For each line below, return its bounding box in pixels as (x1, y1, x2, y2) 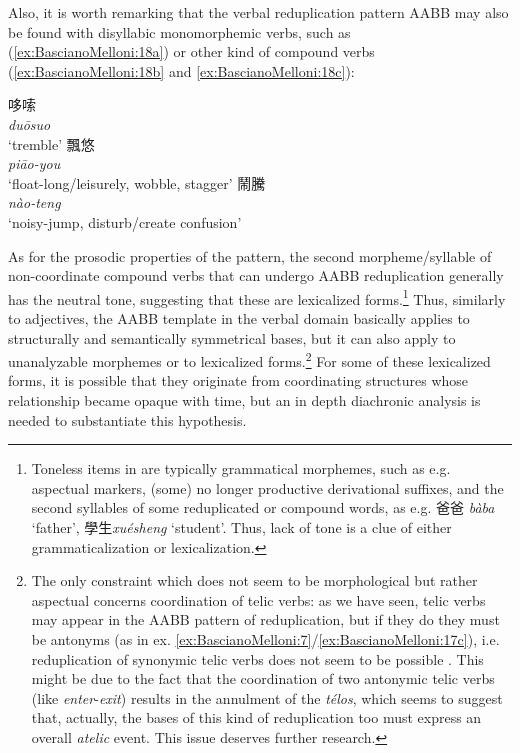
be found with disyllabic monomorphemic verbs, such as (8, 21, 351, 42)
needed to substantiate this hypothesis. (8, 409, 247, 430)
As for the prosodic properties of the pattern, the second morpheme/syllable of (8, 245, 492, 266)
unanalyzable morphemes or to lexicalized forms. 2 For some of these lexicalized (8, 348, 491, 371)
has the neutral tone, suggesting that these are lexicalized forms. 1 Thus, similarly (8, 285, 506, 309)
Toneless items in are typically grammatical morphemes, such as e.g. (31, 458, 451, 479)
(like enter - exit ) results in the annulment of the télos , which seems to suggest (31, 687, 503, 708)
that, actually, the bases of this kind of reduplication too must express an (31, 707, 482, 728)
